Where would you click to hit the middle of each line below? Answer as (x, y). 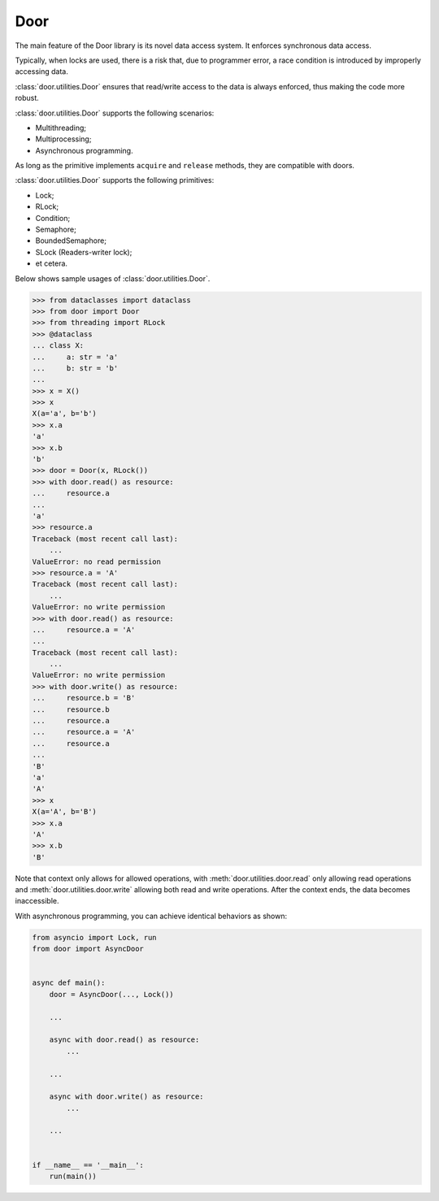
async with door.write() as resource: (126, 1097)
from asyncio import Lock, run (95, 937)
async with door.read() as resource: (124, 1040)
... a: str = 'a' (75, 357)
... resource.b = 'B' (84, 698)
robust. (27, 98)
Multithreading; (61, 128)
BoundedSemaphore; (71, 241)
